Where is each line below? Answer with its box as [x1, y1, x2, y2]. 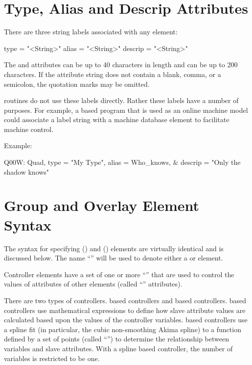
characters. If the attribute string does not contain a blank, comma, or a [4, 69, 221, 79]
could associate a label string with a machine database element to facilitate [4, 114, 229, 125]
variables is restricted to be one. [4, 353, 100, 363]
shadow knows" [4, 166, 49, 177]
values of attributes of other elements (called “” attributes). [4, 279, 183, 289]
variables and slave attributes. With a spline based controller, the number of [4, 343, 233, 353]
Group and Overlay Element [4, 195, 200, 215]
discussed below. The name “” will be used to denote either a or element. [4, 253, 223, 263]
